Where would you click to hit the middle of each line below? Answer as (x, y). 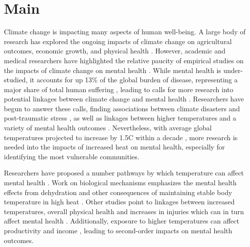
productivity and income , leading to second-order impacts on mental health (118, 230)
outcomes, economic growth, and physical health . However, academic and (115, 51)
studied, (16, 80)
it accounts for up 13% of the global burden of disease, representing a (134, 80)
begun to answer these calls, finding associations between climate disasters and (122, 108)
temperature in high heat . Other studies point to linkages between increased (119, 202)
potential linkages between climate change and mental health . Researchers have (124, 99)
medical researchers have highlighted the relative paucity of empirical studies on (124, 60)
